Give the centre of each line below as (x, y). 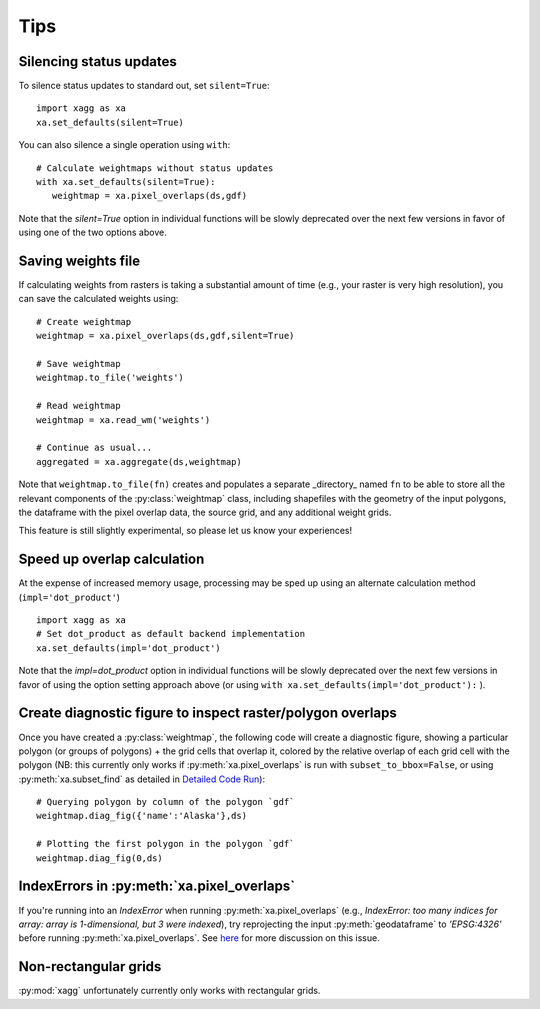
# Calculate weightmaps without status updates (155, 168)
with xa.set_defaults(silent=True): (126, 182)
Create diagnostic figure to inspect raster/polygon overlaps (207, 713)
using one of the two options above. (92, 232)
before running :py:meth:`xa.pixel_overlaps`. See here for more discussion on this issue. (199, 938)
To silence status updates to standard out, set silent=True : (144, 86)
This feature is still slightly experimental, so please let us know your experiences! (185, 531)
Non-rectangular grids (90, 966)
